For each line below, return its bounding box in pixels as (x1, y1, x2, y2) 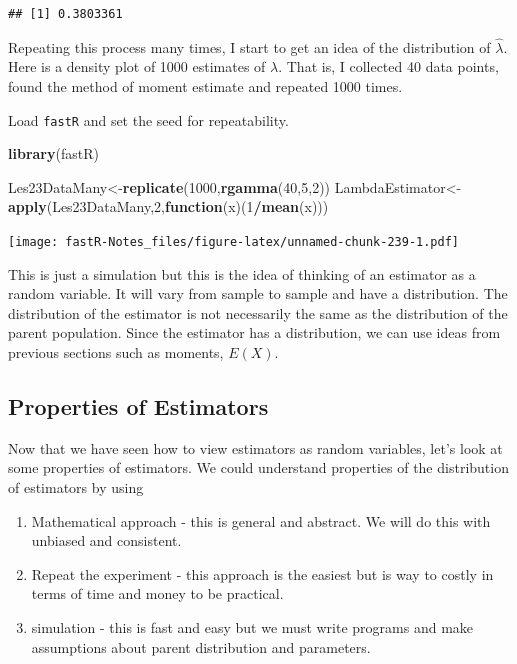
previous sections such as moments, (8, 342, 224, 363)
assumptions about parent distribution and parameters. (31, 636, 371, 657)
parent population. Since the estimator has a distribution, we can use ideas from (8, 322, 501, 343)
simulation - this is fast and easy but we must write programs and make (31, 617, 474, 638)
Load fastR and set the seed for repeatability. (8, 109, 289, 130)
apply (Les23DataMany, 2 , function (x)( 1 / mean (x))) (8, 196, 329, 217)
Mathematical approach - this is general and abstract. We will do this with (31, 510, 491, 531)
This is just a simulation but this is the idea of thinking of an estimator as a (8, 263, 476, 284)
